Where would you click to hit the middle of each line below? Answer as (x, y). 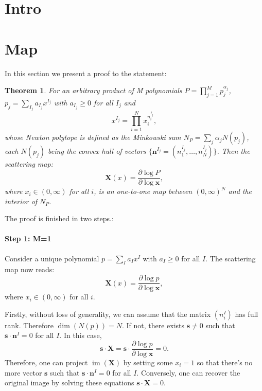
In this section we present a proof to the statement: (86, 73)
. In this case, (81, 335)
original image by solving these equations (69, 383)
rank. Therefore (29, 325)
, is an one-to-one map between (143, 191)
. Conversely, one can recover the (188, 372)
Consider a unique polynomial (52, 258)
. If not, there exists (153, 325)
